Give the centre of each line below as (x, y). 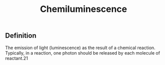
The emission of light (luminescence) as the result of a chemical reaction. (80, 48)
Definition (21, 36)
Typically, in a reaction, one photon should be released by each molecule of (83, 53)
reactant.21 (17, 58)
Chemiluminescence (83, 9)
